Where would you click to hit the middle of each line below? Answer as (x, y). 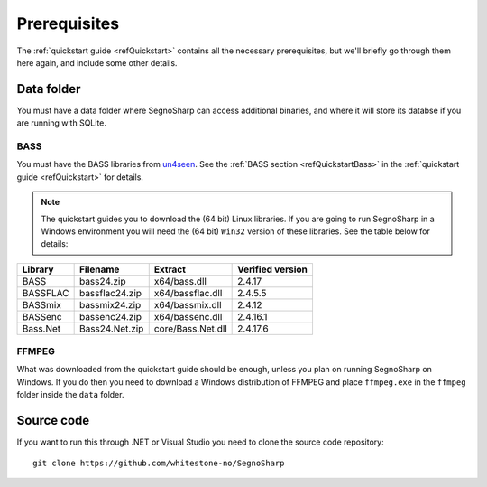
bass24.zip (102, 281)
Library (38, 269)
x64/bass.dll (180, 281)
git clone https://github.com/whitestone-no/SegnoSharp (159, 463)
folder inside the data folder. (70, 395)
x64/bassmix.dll (188, 304)
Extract (170, 269)
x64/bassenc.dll (188, 316)
